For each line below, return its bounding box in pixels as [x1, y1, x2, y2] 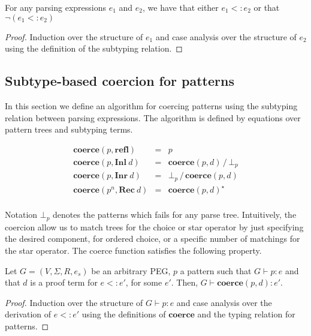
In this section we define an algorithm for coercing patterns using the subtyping [5, 99, 298, 112]
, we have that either [143, 1, 219, 13]
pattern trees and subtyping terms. [5, 123, 133, 136]
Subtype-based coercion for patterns [5, 71, 234, 90]
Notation [5, 208, 38, 221]
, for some [125, 276, 162, 289]
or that [253, 1, 280, 13]
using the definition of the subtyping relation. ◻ [5, 42, 183, 55]
